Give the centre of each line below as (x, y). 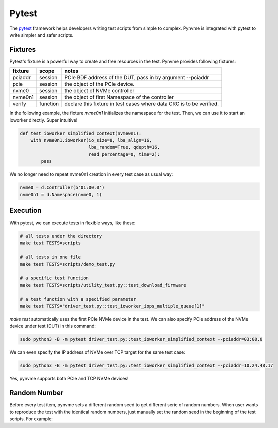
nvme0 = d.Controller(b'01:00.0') (62, 188)
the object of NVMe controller (99, 91)
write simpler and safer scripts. (41, 35)
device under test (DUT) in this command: (53, 326)
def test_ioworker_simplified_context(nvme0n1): (81, 133)
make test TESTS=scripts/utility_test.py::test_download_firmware (103, 285)
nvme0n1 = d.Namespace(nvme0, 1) (61, 195)
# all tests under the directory (61, 236)
